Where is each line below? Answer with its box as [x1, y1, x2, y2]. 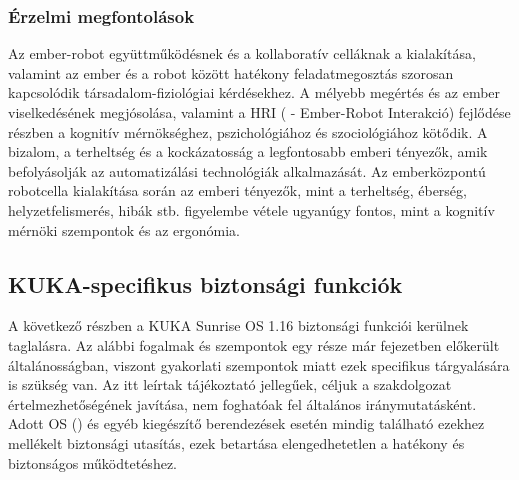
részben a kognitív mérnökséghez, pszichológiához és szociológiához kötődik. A [8, 121, 488, 142]
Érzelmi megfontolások [8, 3, 195, 28]
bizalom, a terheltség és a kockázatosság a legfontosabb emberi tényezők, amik [8, 141, 488, 162]
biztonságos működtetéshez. [8, 452, 177, 473]
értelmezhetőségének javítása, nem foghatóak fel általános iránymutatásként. [8, 393, 477, 414]
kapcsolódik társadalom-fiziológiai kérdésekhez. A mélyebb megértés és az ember [8, 82, 501, 103]
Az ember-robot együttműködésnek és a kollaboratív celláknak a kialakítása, [8, 43, 476, 64]
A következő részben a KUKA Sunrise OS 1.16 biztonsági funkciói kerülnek [8, 315, 469, 336]
